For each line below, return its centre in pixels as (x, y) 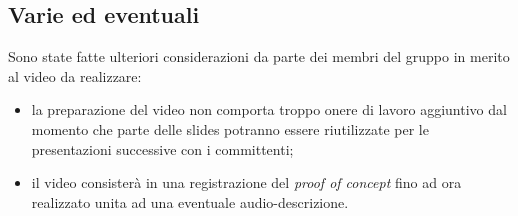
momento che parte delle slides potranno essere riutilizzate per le (230, 128)
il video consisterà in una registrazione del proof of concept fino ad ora (246, 182)
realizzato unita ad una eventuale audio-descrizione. (190, 201)
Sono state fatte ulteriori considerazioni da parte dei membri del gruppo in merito (259, 56)
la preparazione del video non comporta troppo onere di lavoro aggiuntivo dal (269, 109)
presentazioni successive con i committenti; (162, 148)
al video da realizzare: (75, 75)
